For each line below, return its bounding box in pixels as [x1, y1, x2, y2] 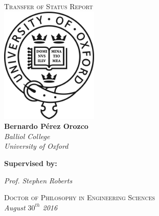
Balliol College [4, 130, 50, 141]
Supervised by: [4, 157, 57, 168]
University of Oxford [4, 141, 69, 151]
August [4, 202, 26, 212]
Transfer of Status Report [4, 1, 93, 11]
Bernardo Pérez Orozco [4, 121, 88, 131]
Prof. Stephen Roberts [4, 175, 73, 185]
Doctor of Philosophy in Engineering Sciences [4, 192, 155, 203]
